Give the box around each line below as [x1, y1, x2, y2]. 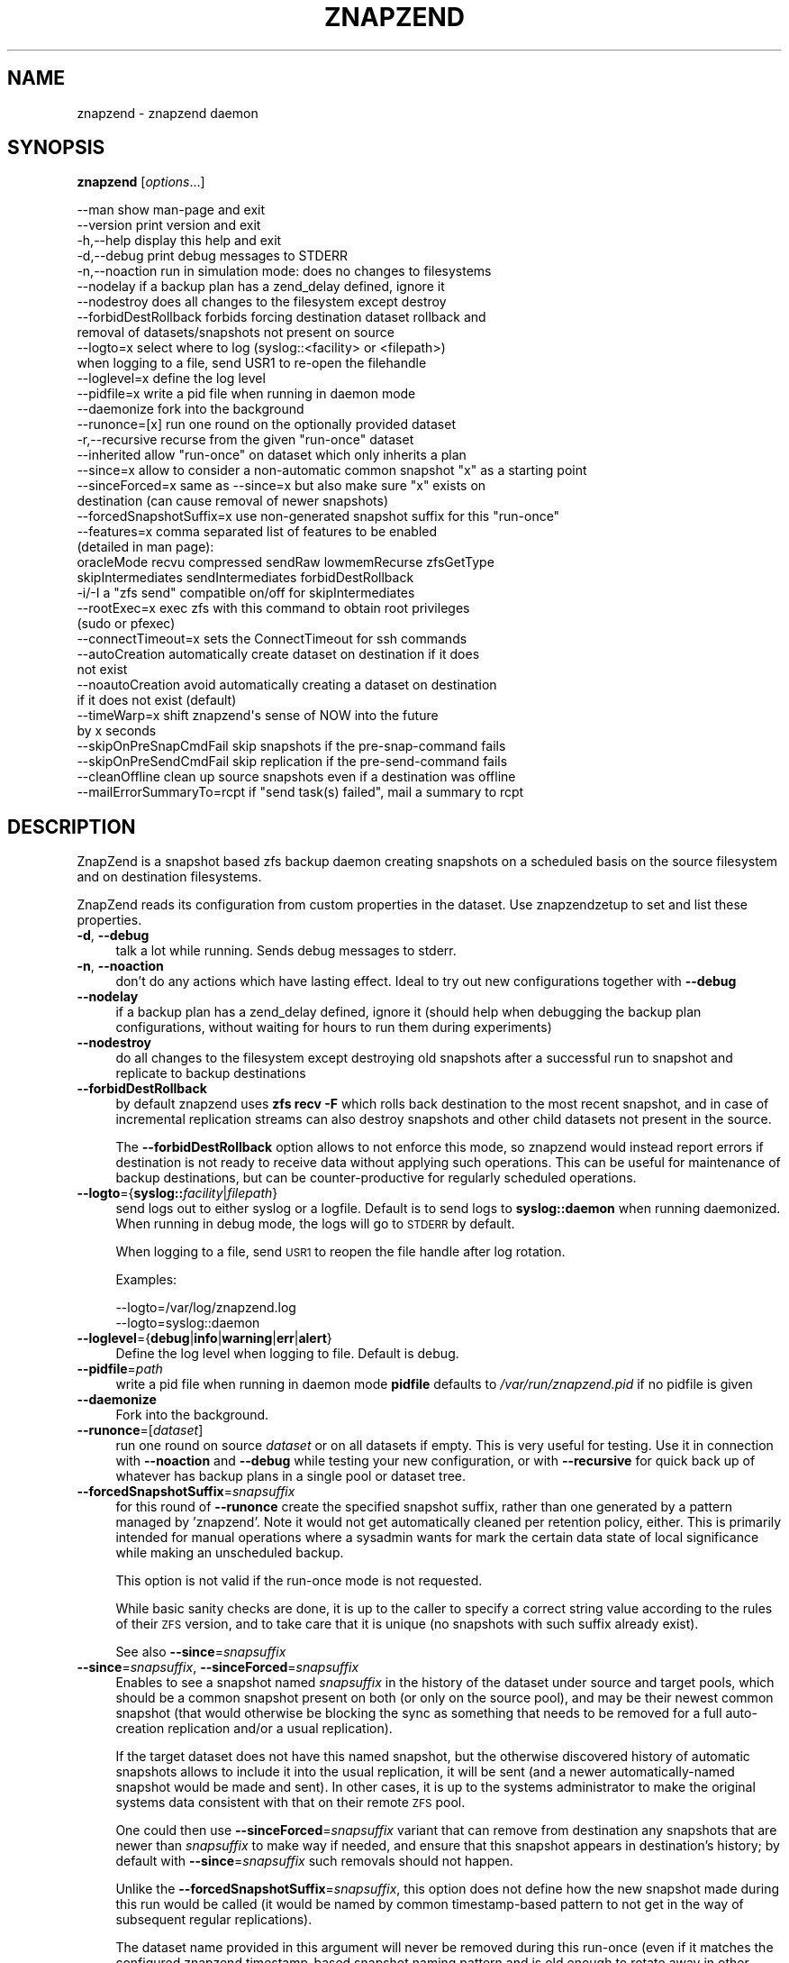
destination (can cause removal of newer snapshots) [77, 493, 389, 509]
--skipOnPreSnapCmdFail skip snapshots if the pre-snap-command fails [77, 738, 506, 754]
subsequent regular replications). [115, 1912, 313, 1928]
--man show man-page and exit [77, 202, 266, 218]
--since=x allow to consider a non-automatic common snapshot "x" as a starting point [77, 462, 587, 479]
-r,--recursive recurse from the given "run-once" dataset [77, 432, 414, 448]
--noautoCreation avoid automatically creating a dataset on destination [77, 677, 497, 693]
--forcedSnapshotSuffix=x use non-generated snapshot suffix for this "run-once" [77, 508, 560, 525]
